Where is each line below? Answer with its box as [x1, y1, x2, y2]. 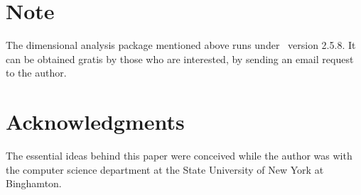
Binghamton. [6, 176, 62, 191]
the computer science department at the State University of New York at [6, 162, 324, 177]
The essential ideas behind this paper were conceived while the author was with [6, 148, 352, 163]
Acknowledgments [6, 107, 185, 136]
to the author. [6, 65, 67, 80]
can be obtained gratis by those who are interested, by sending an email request [6, 51, 354, 66]
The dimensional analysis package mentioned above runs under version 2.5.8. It [6, 38, 356, 52]
